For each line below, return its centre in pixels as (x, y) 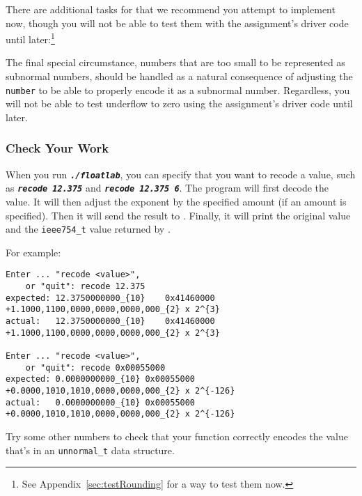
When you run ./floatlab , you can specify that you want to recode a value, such (181, 174)
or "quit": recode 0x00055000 (95, 367)
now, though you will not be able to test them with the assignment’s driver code (177, 23)
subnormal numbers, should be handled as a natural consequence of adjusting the (179, 76)
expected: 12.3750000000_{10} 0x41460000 (110, 298)
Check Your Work (57, 148)
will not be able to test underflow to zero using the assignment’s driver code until (179, 103)
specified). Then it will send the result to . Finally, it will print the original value (178, 215)
